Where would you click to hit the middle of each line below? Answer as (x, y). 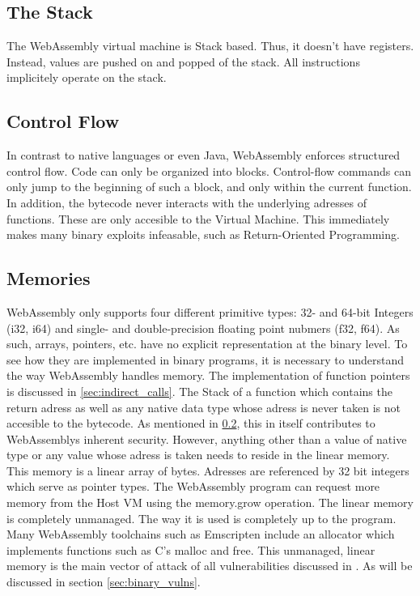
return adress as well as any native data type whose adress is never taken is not (204, 407)
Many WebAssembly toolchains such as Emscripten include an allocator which (201, 534)
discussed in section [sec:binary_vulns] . (104, 582)
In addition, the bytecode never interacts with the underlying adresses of (187, 202)
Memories (49, 278)
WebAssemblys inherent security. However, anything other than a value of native (207, 438)
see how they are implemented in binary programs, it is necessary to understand (206, 359)
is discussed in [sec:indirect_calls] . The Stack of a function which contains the (199, 391)
